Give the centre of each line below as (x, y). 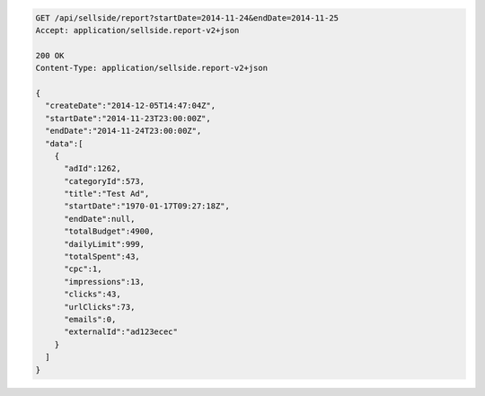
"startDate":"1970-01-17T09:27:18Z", (147, 206)
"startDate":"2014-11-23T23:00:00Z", (128, 118)
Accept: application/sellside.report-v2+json (137, 30)
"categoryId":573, (105, 181)
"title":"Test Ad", (107, 194)
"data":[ (64, 143)
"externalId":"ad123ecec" (121, 332)
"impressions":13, (105, 282)
